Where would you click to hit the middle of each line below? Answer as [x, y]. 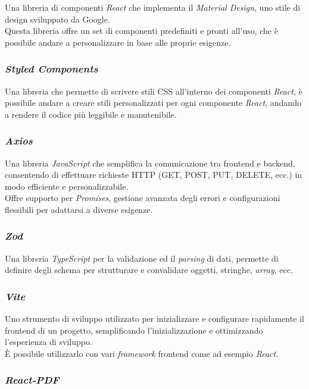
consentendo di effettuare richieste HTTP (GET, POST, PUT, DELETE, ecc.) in [154, 175]
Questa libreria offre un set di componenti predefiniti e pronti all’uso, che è [141, 31]
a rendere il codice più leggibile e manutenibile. [91, 114]
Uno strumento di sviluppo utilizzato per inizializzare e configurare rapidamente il [154, 319]
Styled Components [51, 69]
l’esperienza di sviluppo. [49, 342]
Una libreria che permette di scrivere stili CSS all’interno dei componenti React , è [154, 91]
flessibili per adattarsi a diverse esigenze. [79, 209]
